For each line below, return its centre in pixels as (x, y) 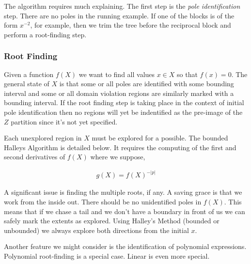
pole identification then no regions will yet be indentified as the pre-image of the (123, 112)
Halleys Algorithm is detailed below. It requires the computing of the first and (120, 147)
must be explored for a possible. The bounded (160, 138)
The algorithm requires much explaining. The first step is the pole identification (122, 6)
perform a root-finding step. (45, 34)
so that (187, 74)
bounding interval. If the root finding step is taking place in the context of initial (124, 102)
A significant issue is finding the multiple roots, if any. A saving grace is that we (123, 192)
